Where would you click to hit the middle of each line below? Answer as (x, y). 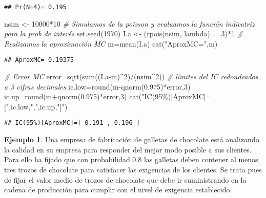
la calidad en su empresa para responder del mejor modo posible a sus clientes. (128, 149)
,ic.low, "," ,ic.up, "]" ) (38, 106)
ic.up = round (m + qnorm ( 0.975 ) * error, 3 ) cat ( (73, 96)
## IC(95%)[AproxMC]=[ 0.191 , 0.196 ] (72, 123)
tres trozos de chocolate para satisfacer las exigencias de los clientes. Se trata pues (133, 169)
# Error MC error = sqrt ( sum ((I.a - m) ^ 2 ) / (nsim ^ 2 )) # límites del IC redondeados (131, 76)
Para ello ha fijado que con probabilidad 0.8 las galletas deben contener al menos (131, 159)
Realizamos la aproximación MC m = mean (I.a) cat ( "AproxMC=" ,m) (111, 43)
